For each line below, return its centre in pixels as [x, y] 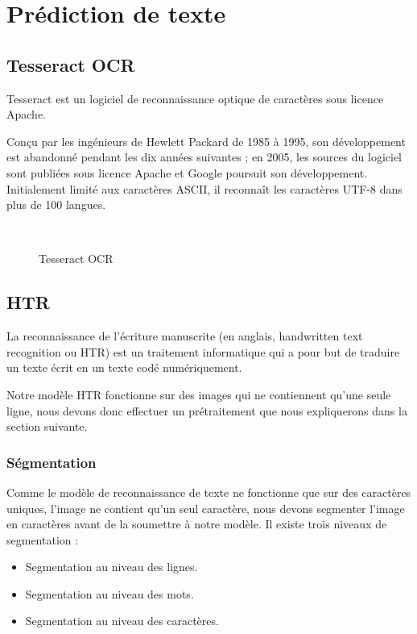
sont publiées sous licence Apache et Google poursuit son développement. [187, 172]
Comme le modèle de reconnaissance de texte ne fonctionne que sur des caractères [209, 492]
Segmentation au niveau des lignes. [111, 567]
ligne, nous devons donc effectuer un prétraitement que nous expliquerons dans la [207, 410]
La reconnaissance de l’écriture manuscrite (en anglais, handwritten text [185, 336]
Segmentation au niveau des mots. [109, 593]
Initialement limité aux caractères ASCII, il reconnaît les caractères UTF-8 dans [204, 188]
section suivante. [47, 426]
